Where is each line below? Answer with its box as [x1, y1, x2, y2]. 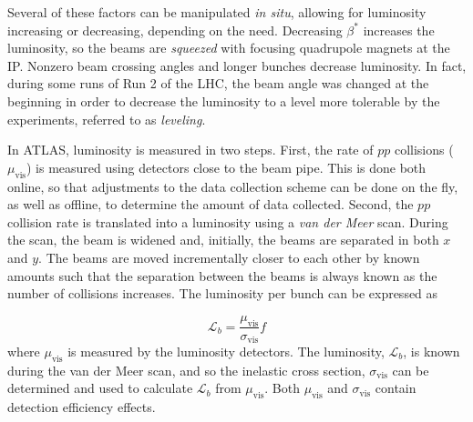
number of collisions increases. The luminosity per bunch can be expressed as [7, 284, 438, 303]
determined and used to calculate [7, 378, 193, 397]
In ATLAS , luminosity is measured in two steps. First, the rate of [7, 140, 374, 159]
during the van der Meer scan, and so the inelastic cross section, [7, 360, 365, 379]
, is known [403, 341, 460, 360]
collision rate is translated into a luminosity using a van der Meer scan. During [7, 212, 448, 231]
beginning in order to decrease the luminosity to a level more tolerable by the [7, 91, 440, 110]
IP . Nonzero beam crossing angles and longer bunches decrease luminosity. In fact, [7, 55, 467, 75]
